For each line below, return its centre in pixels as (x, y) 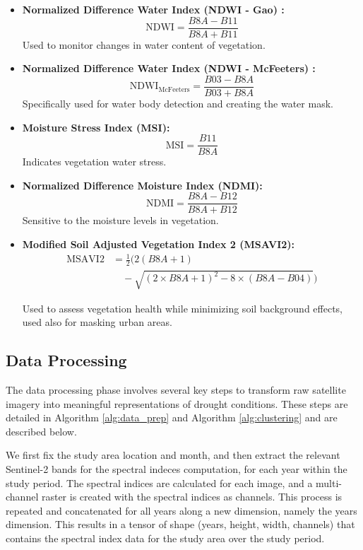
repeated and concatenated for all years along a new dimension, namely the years (181, 510)
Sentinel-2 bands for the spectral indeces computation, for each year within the (177, 468)
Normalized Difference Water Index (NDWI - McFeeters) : (169, 68)
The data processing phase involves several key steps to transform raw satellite (176, 389)
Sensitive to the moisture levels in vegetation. (120, 220)
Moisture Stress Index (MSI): (96, 127)
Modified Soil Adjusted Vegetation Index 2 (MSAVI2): (159, 244)
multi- (329, 482)
